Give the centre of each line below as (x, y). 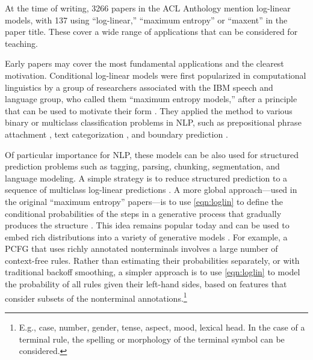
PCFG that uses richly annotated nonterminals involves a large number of (141, 249)
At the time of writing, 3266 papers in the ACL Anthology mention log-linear (148, 8)
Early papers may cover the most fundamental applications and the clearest (144, 63)
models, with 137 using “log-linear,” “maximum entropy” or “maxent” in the (146, 20)
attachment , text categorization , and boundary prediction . (116, 134)
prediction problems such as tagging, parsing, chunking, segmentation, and (142, 166)
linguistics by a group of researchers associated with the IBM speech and (139, 87)
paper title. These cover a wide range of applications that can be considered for (151, 32)
